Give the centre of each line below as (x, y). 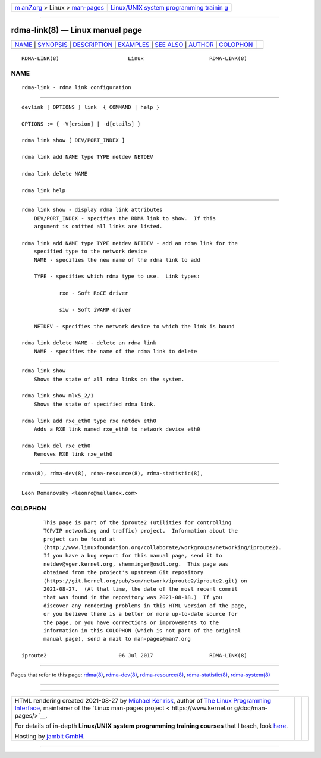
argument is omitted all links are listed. (98, 226)
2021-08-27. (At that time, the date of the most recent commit (141, 589)
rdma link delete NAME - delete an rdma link (89, 343)
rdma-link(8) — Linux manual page (77, 30)
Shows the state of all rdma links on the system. (109, 379)
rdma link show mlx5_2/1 (58, 396)
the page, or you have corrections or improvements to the (131, 622)
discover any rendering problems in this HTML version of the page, (145, 606)
